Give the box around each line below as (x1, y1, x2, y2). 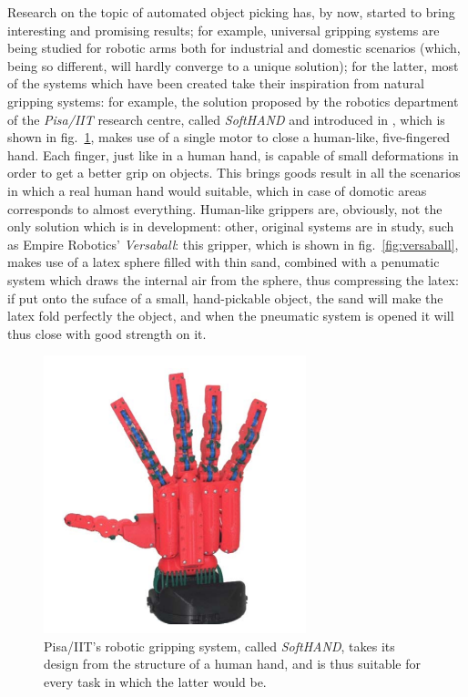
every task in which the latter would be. (44, 671, 267, 691)
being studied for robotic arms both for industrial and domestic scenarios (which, (7, 38, 461, 57)
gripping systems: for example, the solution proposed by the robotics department (7, 91, 459, 110)
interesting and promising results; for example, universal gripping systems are (7, 20, 440, 39)
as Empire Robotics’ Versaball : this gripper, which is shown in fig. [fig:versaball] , (7, 234, 459, 253)
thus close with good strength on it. (7, 323, 207, 343)
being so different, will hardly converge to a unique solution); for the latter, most (7, 56, 459, 75)
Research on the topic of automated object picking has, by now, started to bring (7, 3, 455, 21)
